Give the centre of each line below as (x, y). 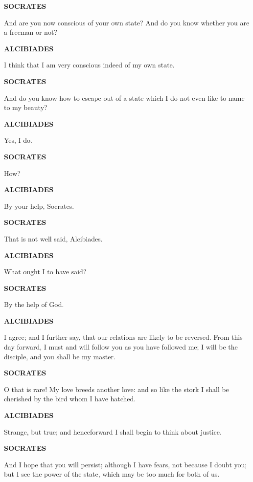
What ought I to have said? (45, 272)
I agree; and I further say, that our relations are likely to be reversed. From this (123, 337)
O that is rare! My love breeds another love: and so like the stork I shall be (116, 389)
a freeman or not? (31, 32)
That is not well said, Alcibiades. (53, 238)
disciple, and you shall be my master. (60, 356)
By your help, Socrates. (39, 206)
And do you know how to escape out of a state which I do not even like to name (124, 98)
